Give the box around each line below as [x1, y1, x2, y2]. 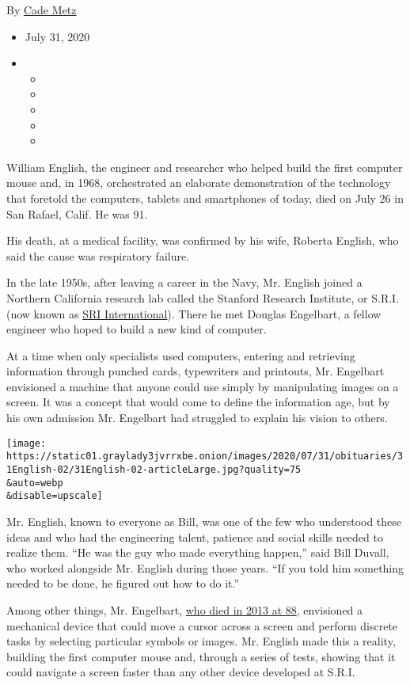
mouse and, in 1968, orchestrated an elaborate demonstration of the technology [6, 174, 391, 191]
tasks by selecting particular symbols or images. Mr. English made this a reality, [6, 633, 396, 649]
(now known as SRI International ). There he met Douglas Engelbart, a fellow [6, 305, 382, 322]
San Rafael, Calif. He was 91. [6, 205, 148, 222]
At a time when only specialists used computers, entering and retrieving [6, 347, 355, 363]
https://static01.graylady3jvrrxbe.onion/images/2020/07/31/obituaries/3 [6, 451, 404, 462]
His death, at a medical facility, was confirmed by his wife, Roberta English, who [6, 232, 399, 249]
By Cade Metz [6, 2, 77, 17]
